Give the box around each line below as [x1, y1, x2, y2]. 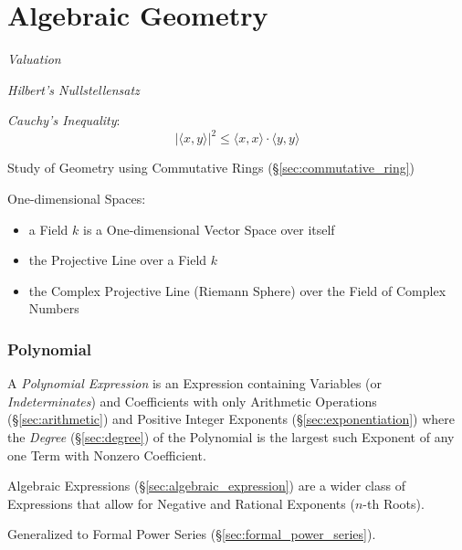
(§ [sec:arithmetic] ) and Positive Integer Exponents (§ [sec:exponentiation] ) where [7, 409, 456, 428]
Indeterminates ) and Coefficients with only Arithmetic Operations [7, 391, 377, 410]
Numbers [28, 299, 79, 318]
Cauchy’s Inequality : [7, 111, 121, 130]
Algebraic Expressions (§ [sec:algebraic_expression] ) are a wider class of [7, 476, 405, 495]
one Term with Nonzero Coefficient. [7, 445, 206, 464]
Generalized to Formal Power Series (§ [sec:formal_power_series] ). [7, 524, 376, 544]
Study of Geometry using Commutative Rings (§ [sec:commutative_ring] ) [7, 158, 415, 177]
